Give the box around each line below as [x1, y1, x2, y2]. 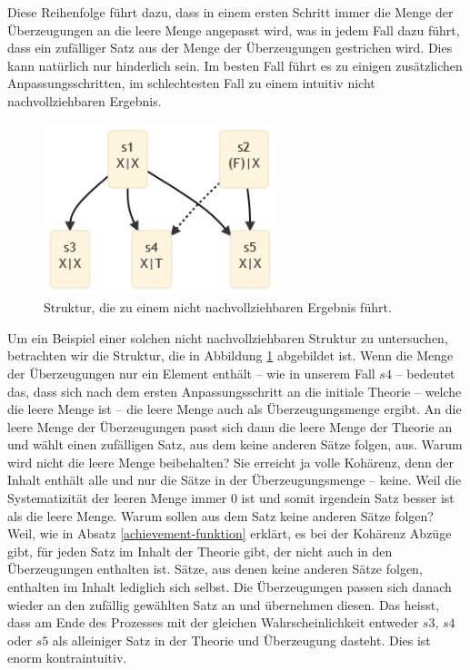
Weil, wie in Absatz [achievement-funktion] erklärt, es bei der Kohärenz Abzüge [7, 524, 452, 543]
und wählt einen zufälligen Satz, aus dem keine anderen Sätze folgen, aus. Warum [7, 435, 463, 454]
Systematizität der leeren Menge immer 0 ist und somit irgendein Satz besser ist [7, 488, 455, 507]
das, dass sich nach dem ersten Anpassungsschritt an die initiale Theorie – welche [7, 381, 462, 400]
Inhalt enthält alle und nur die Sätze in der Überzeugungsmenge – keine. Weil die [7, 470, 462, 489]
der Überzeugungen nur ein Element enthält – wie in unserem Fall [7, 363, 375, 382]
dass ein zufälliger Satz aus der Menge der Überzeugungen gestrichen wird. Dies [7, 38, 453, 57]
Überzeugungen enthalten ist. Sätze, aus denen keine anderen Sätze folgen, [7, 559, 423, 578]
